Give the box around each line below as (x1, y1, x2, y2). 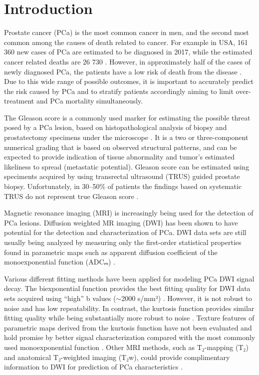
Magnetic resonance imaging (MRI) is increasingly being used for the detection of (4, 207, 254, 218)
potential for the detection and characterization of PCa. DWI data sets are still (4, 227, 247, 237)
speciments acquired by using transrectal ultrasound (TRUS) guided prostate (4, 171, 240, 181)
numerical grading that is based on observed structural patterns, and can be (4, 141, 237, 152)
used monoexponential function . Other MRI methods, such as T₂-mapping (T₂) (4, 341, 249, 352)
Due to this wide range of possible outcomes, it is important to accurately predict (4, 76, 254, 86)
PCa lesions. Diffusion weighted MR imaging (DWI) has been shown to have (4, 217, 238, 227)
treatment (4, 95, 34, 106)
